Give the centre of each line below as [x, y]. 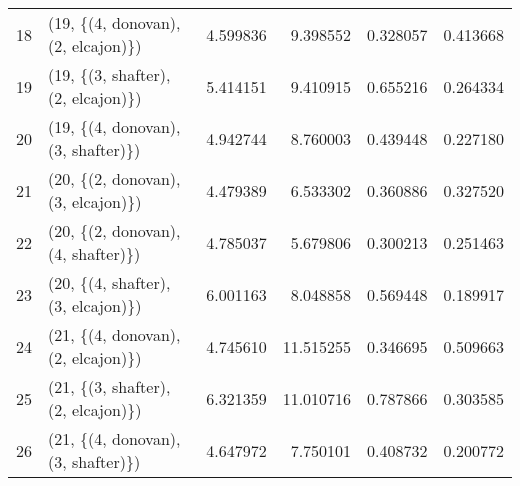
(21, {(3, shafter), [109, 386]
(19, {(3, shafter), [109, 74]
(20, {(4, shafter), [109, 282]
